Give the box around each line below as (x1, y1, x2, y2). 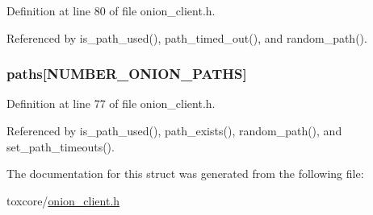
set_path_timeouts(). (6, 138, 115, 155)
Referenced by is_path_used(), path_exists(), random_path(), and (6, 122, 342, 139)
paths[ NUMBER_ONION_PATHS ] (6, 64, 247, 84)
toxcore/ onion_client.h (6, 192, 120, 209)
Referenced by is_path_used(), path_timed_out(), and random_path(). (6, 29, 367, 46)
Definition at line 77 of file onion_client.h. (6, 95, 216, 112)
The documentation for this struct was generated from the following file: (6, 165, 364, 182)
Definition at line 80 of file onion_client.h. (6, 2, 216, 19)
